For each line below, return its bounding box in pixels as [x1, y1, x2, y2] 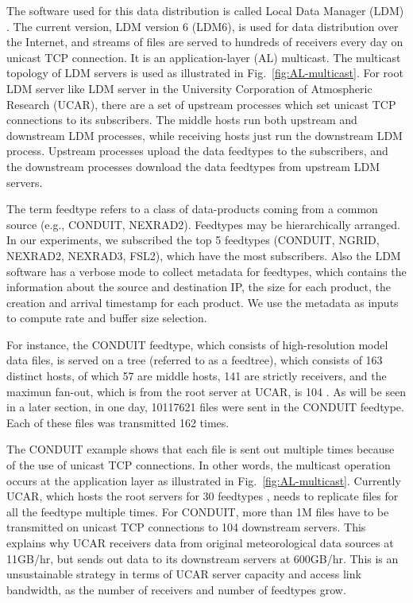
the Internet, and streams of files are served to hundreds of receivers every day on [6, 33, 403, 50]
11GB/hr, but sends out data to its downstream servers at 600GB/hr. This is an [6, 550, 399, 566]
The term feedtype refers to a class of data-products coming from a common [6, 200, 378, 217]
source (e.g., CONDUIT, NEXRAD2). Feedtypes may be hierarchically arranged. [6, 216, 400, 232]
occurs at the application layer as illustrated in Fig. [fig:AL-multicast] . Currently [6, 472, 401, 488]
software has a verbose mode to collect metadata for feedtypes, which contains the [6, 263, 407, 279]
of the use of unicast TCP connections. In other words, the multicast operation [6, 457, 391, 473]
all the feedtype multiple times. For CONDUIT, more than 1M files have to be [6, 503, 389, 519]
